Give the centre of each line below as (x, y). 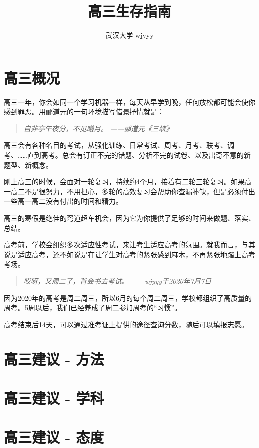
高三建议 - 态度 (54, 437)
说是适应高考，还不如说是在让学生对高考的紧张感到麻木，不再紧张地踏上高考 (129, 254)
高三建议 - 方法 (54, 358)
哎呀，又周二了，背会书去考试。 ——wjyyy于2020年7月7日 (118, 280)
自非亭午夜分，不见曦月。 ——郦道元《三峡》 (98, 128)
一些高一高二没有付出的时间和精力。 (63, 201)
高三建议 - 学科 (54, 397)
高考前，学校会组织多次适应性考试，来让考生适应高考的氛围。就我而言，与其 (129, 244)
